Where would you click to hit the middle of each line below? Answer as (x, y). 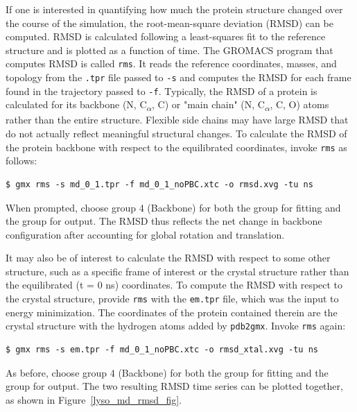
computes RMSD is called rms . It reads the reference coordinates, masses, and (171, 63)
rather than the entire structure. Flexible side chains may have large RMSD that (177, 120)
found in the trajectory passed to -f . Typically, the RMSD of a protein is (162, 91)
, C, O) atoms (299, 104)
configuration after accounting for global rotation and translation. (145, 234)
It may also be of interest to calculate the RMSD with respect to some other (168, 258)
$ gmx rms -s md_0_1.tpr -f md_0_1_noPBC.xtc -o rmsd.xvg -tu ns (159, 184)
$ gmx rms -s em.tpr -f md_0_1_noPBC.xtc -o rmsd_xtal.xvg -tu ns (162, 349)
